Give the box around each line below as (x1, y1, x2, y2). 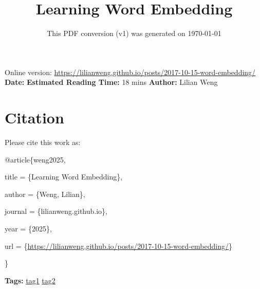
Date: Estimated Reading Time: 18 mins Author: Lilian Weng (5, 77, 218, 87)
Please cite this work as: (5, 137, 81, 148)
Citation (5, 107, 64, 128)
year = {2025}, (5, 223, 52, 233)
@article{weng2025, (5, 154, 66, 165)
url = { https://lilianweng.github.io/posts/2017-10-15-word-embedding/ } (5, 240, 232, 251)
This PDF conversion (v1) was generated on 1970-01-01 (47, 28, 221, 39)
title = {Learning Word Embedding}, (5, 171, 123, 182)
